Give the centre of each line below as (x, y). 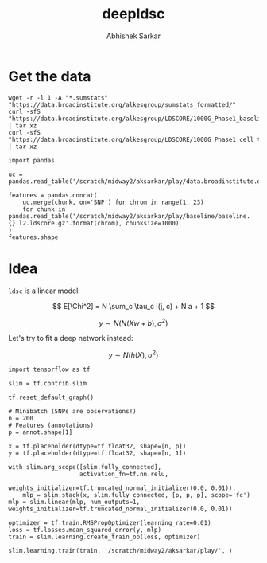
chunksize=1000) (153, 223)
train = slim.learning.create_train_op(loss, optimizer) (104, 537)
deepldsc (133, 14)
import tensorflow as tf (49, 369)
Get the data (50, 76)
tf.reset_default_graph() (51, 397)
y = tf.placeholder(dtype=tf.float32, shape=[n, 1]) (97, 453)
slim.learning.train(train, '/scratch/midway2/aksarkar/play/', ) (120, 550)
